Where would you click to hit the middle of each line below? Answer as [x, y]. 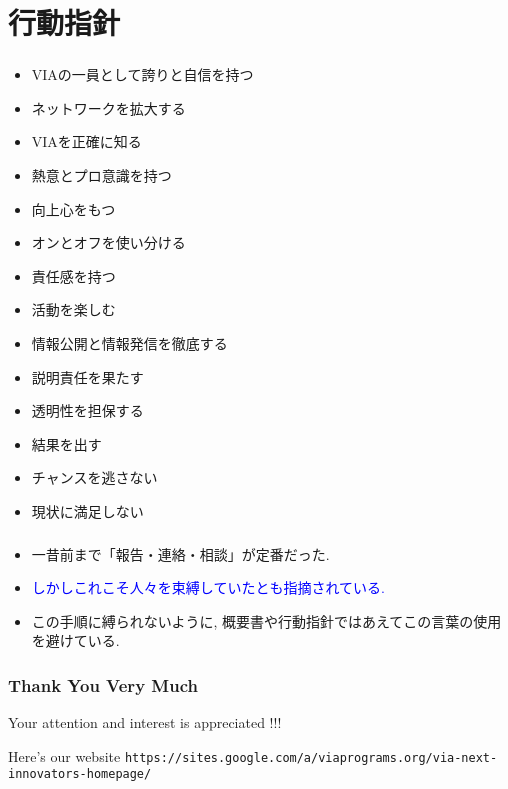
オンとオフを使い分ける [108, 242]
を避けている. [75, 640]
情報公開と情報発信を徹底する [129, 343]
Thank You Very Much [103, 684]
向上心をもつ [73, 208]
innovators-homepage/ [80, 774]
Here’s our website [64, 755]
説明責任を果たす [87, 376]
